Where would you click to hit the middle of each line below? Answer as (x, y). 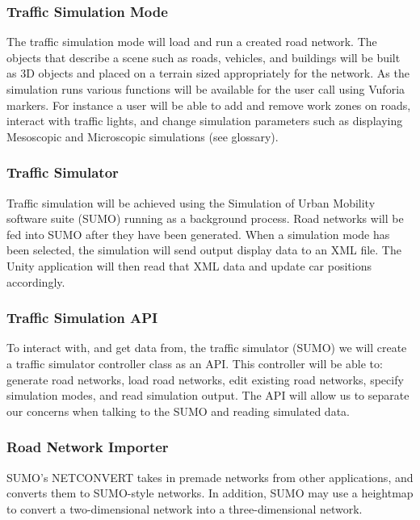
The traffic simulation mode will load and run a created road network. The (192, 42)
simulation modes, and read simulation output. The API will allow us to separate (208, 395)
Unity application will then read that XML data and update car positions (189, 265)
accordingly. (36, 281)
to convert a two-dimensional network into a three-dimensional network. (185, 508)
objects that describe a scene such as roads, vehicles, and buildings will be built (204, 57)
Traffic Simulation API (82, 318)
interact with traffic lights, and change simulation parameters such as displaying (205, 121)
